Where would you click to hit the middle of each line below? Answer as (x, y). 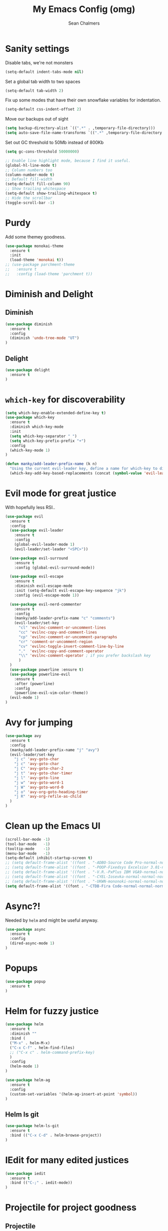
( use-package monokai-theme (34, 246)
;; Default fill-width (29, 179)
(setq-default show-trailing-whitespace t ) (51, 194)
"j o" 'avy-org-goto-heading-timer (51, 792)
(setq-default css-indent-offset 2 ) (43, 109)
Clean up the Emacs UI (53, 826)
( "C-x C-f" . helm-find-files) (42, 1048)
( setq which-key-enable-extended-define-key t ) (56, 413)
